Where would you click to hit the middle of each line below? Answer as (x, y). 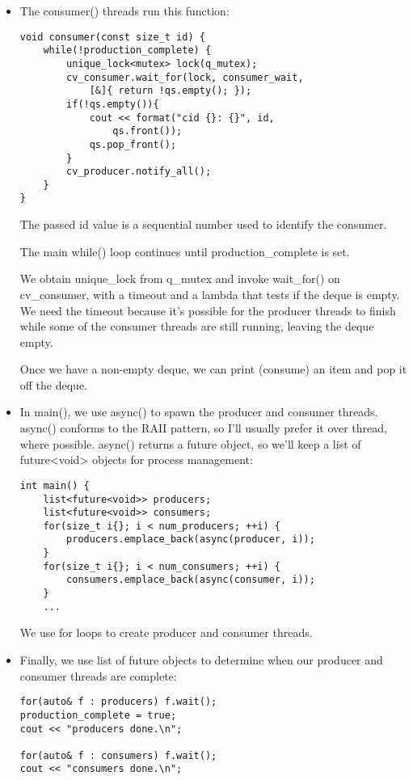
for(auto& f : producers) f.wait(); (118, 702)
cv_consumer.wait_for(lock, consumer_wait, (185, 77)
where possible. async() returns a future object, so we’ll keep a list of (190, 443)
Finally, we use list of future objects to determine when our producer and (201, 660)
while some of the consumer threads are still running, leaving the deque (197, 326)
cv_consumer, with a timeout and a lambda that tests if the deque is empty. (210, 294)
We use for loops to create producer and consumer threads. (166, 632)
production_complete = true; (98, 715)
